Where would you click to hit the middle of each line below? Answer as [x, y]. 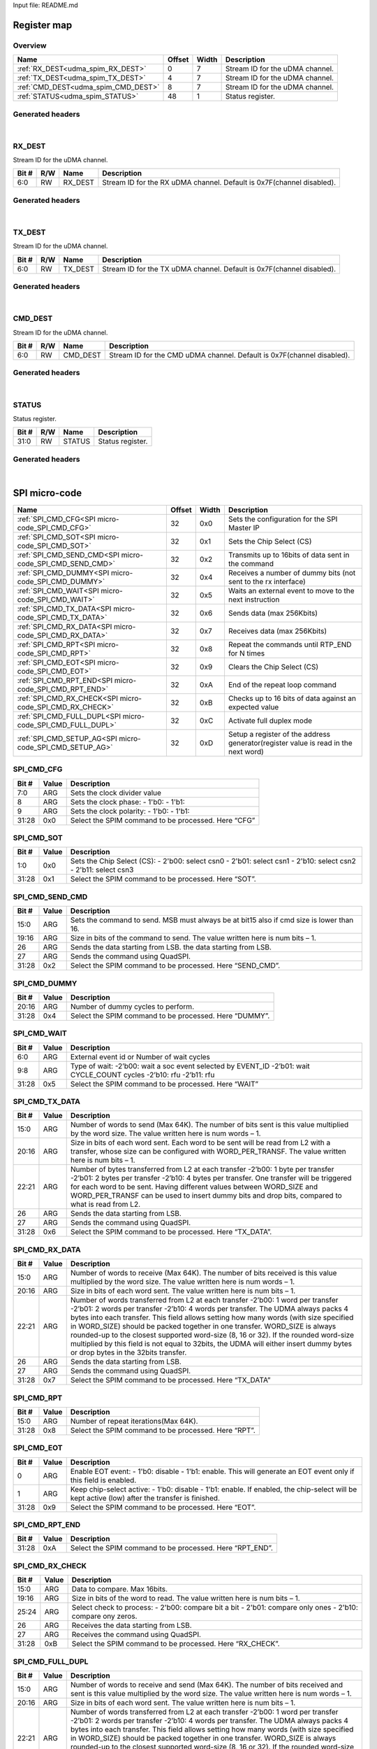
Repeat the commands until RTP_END [290, 644]
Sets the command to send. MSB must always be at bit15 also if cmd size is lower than [212, 920]
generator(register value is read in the [290, 743]
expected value [253, 707]
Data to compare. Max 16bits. [119, 1589]
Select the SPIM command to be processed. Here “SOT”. [163, 879]
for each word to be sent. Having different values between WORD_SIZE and [194, 1187]
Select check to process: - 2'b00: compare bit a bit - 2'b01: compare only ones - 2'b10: [215, 1608]
